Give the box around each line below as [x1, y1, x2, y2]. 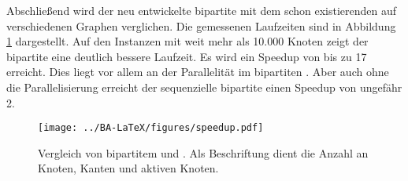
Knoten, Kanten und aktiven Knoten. [38, 160, 219, 176]
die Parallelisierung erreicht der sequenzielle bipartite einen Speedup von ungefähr [6, 78, 402, 95]
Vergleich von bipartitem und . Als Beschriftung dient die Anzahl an [38, 144, 369, 161]
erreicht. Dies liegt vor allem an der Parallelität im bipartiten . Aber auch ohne [6, 63, 389, 80]
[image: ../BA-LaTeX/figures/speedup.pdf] [38, 122, 264, 134]
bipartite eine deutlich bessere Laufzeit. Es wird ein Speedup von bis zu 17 [6, 48, 367, 64]
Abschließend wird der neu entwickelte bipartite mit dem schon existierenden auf [6, 2, 397, 18]
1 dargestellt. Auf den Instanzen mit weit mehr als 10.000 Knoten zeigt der [6, 33, 369, 49]
